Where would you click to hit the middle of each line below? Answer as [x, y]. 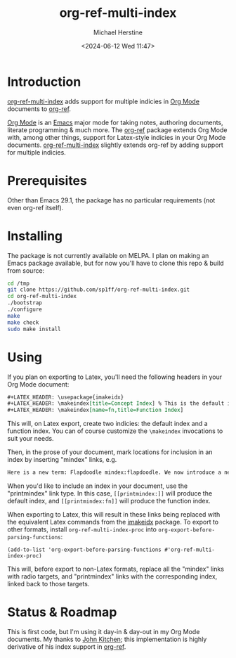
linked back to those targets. [48, 584]
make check [23, 322]
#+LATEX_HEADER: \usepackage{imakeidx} [66, 397]
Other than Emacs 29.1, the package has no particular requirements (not [111, 200]
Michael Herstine [118, 32]
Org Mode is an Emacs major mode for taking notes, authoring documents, [115, 122]
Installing [35, 236]
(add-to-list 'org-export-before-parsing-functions [84, 550]
